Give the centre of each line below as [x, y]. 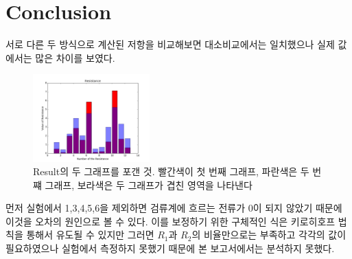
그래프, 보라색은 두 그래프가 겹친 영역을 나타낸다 [149, 184]
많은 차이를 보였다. [75, 57]
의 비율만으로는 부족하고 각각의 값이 [269, 235]
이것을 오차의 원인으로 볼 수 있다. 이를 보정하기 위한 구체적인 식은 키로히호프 [171, 221]
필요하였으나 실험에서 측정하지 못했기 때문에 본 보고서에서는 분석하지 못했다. [170, 248]
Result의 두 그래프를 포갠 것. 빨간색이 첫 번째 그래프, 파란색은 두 [171, 171]
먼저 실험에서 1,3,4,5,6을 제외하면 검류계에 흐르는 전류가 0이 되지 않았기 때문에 [174, 208]
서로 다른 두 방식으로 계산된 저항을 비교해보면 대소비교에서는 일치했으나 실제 [170, 44]
